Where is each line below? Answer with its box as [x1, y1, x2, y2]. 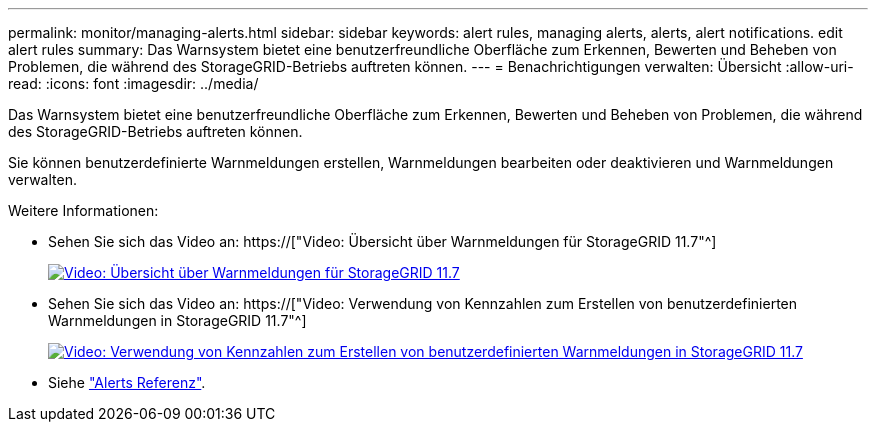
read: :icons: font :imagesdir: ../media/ [8, 75, 259, 92]
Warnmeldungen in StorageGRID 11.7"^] [48, 312, 307, 329]
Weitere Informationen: [8, 202, 159, 219]
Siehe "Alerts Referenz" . [48, 374, 206, 391]
